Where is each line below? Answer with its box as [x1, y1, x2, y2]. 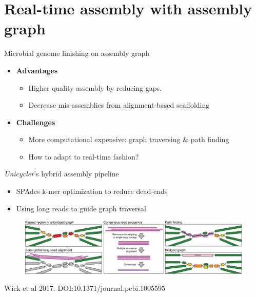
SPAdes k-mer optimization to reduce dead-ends [16, 186, 168, 196]
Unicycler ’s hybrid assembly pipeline [4, 168, 119, 179]
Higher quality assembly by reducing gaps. [28, 82, 162, 93]
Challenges [16, 116, 55, 127]
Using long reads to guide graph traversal [16, 203, 146, 213]
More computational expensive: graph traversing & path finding [28, 134, 229, 145]
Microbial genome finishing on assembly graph [4, 48, 150, 58]
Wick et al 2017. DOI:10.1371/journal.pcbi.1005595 [4, 283, 166, 293]
